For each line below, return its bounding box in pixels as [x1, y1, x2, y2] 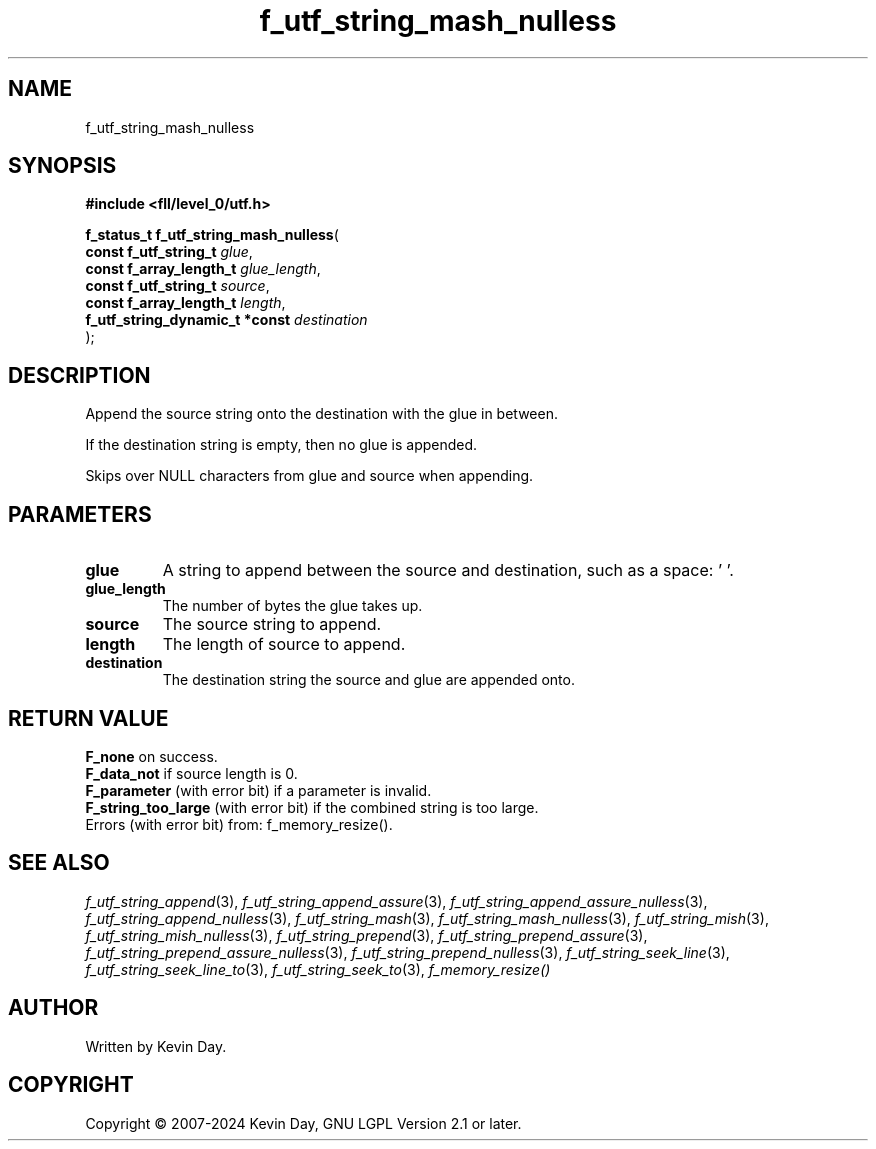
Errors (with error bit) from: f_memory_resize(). [85, 815, 393, 833]
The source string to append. [162, 614, 382, 635]
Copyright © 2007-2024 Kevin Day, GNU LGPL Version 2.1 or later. [85, 1114, 522, 1132]
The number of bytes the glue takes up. [162, 597, 423, 615]
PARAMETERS [8, 501, 152, 527]
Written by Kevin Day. [85, 1037, 227, 1055]
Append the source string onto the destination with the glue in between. [85, 405, 558, 423]
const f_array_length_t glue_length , [85, 260, 321, 278]
